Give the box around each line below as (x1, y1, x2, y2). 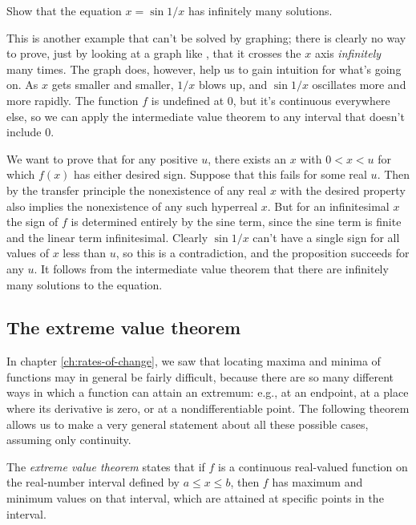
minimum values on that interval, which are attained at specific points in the (6, 490, 384, 507)
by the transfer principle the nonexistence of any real (6, 181, 267, 198)
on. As (6, 76, 38, 93)
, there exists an (208, 150, 287, 167)
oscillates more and (312, 76, 406, 93)
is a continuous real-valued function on (218, 458, 408, 475)
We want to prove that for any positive (6, 150, 198, 167)
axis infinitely (314, 45, 382, 62)
